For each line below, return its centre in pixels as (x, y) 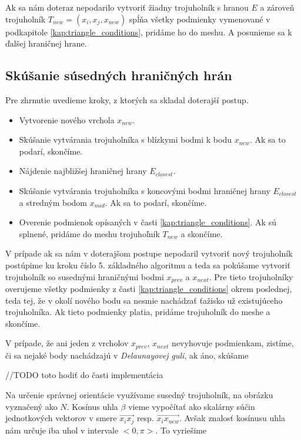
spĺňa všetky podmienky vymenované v (200, 19)
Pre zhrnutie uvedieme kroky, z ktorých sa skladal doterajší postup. (127, 99)
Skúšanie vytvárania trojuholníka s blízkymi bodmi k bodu (126, 139)
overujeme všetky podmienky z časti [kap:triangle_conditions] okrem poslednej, (149, 288)
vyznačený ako (31, 406)
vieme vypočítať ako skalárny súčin (192, 406)
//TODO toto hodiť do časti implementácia (84, 375)
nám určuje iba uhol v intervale (62, 430)
